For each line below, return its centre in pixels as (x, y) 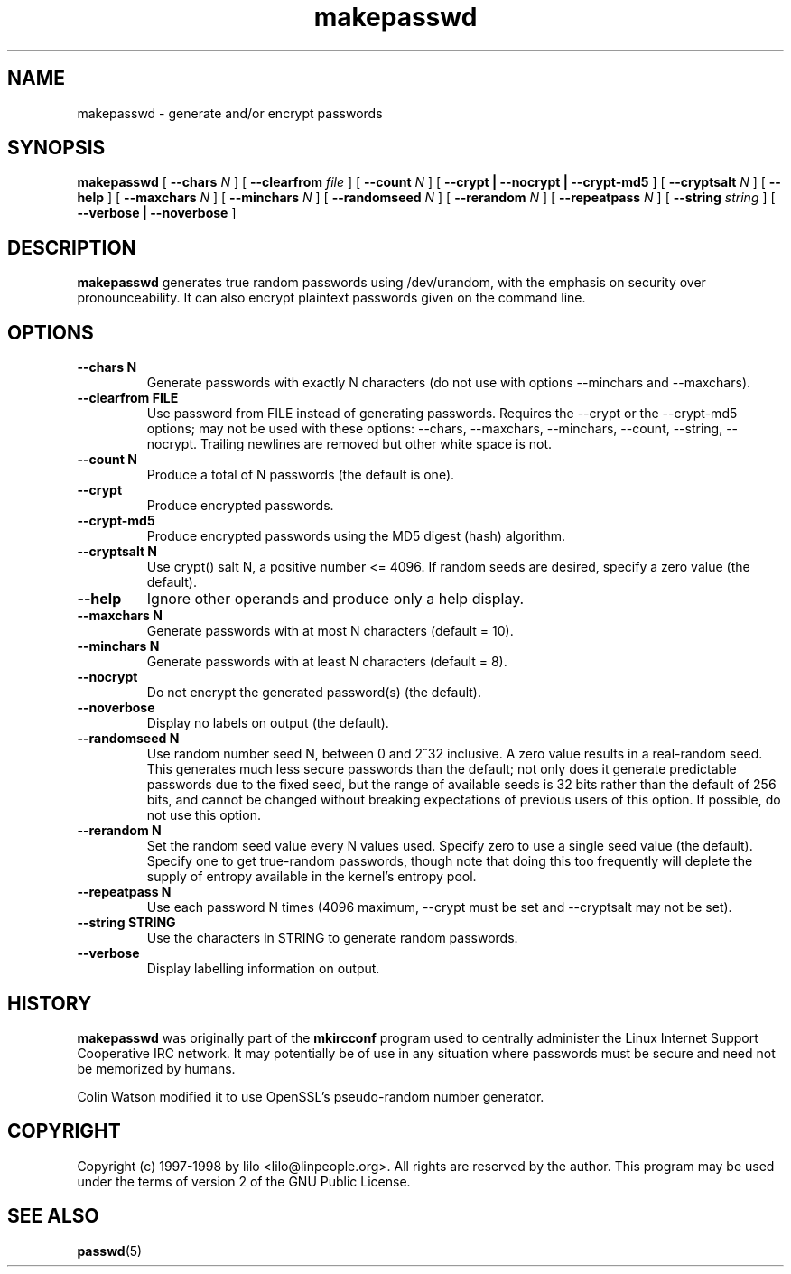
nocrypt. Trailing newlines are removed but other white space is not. (349, 444)
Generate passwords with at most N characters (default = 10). (330, 631)
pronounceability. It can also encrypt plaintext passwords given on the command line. (331, 298)
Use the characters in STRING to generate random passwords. (332, 938)
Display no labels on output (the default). (268, 723)
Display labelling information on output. (263, 969)
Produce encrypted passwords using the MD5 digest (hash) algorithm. (356, 536)
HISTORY (50, 1003)
